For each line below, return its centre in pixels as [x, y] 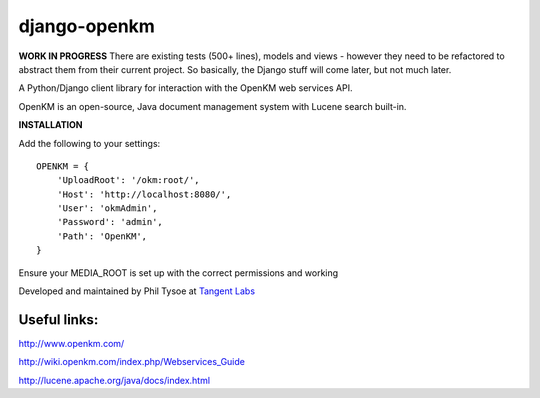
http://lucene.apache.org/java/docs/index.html [114, 380]
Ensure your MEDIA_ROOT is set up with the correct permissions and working [178, 272]
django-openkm [86, 26]
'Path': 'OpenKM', [102, 236]
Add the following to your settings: [89, 143]
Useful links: [58, 319]
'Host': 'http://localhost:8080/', [144, 194]
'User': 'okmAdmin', [107, 208]
